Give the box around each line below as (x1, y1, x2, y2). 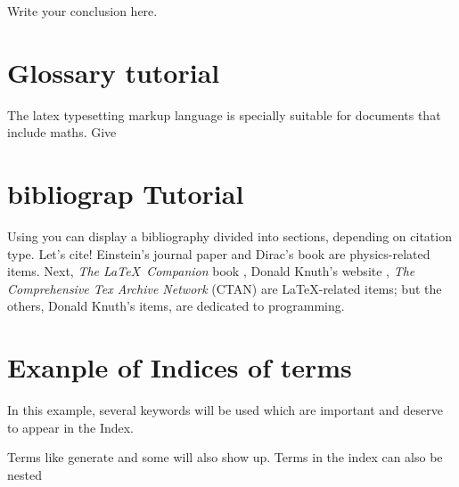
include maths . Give (7, 123, 117, 142)
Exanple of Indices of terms (7, 349, 352, 386)
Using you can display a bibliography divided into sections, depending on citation (7, 227, 452, 246)
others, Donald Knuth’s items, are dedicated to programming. (7, 296, 345, 315)
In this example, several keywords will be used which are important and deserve (7, 401, 443, 419)
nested (7, 465, 42, 483)
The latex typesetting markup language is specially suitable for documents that (7, 105, 441, 124)
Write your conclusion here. (7, 2, 158, 20)
